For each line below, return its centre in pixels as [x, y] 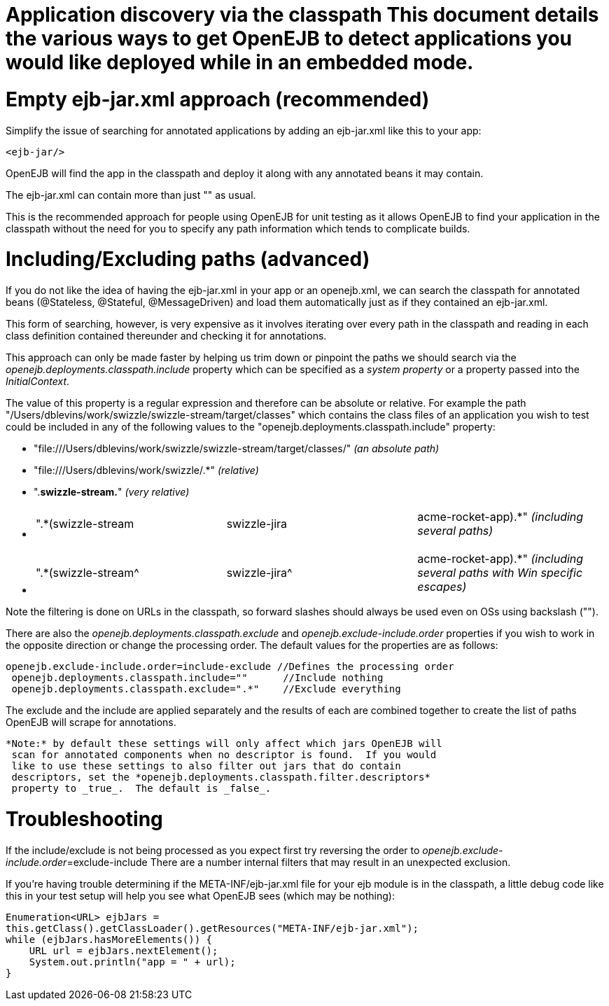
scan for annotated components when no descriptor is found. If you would [224, 755]
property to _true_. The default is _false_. [141, 788]
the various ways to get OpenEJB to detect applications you [289, 39]
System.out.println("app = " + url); [132, 962]
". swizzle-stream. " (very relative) [112, 492]
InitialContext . [38, 381]
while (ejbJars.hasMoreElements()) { [109, 939]
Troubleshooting [84, 819]
